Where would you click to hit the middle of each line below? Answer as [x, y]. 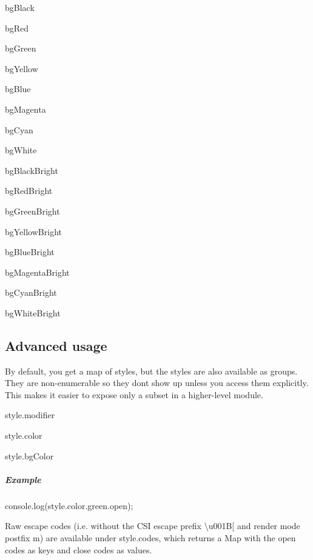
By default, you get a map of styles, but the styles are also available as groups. [151, 371]
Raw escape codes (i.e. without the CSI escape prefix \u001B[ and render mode [153, 526]
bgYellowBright [33, 231]
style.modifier [30, 415]
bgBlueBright [30, 252]
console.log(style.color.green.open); [69, 505]
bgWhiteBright [33, 312]
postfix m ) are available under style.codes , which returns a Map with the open [150, 538]
